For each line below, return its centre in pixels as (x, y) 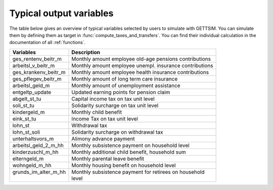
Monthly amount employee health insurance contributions (140, 72)
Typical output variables (61, 13)
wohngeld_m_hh (32, 165)
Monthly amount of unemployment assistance (126, 85)
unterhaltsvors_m (33, 138)
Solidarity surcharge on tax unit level (115, 105)
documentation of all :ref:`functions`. (48, 43)
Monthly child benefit (97, 112)
